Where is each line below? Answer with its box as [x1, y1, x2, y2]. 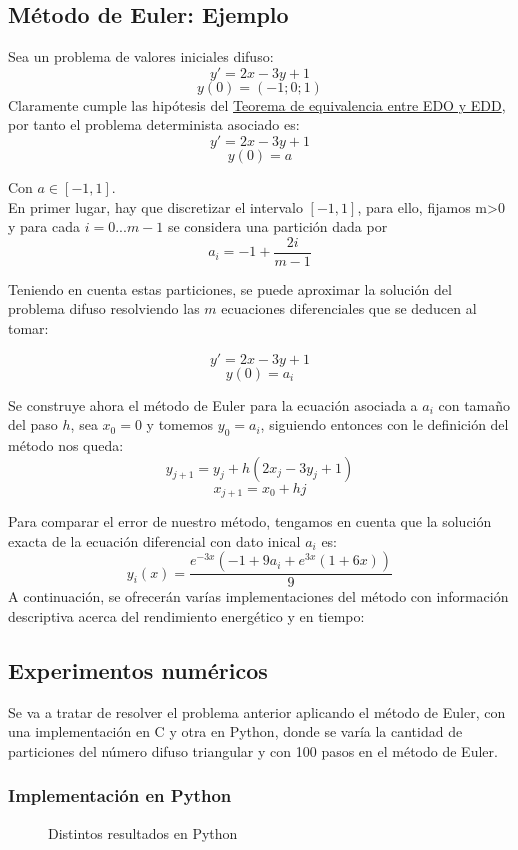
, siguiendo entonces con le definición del [260, 414, 509, 435]
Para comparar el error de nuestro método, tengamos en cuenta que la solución [8, 511, 492, 532]
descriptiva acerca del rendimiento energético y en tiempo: [8, 605, 365, 626]
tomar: [8, 318, 49, 339]
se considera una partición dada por [167, 216, 388, 237]
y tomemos [146, 414, 214, 435]
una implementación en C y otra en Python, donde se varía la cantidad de [8, 721, 463, 742]
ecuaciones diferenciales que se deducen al [221, 298, 477, 319]
